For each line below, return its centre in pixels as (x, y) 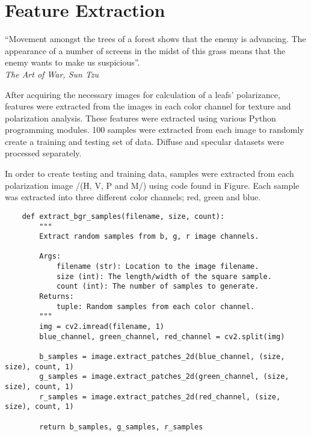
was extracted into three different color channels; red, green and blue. (133, 197)
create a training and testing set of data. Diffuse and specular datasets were (144, 141)
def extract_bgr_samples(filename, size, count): (123, 216)
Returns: (57, 297)
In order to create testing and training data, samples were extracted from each (149, 173)
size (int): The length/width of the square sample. (164, 276)
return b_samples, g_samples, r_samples (121, 427)
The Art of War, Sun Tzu (52, 74)
